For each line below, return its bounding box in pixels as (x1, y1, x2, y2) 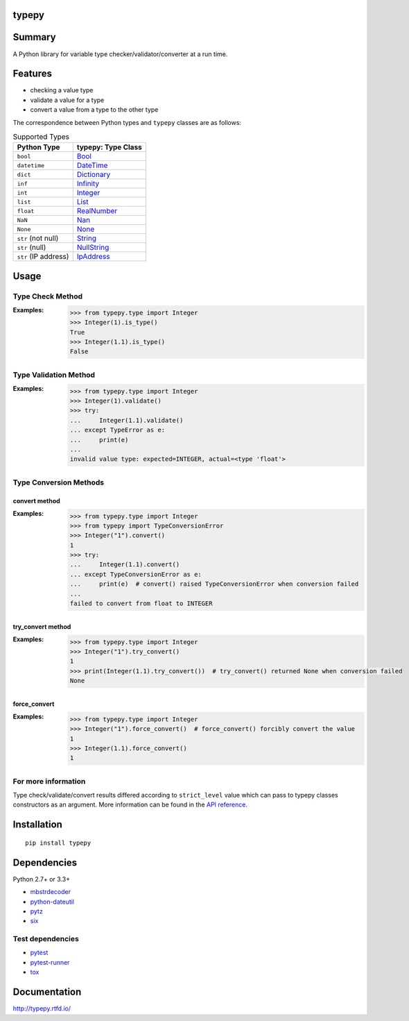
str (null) (17, 243, 46, 253)
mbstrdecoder (30, 888, 71, 896)
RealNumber (76, 206, 118, 216)
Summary (12, 31, 56, 43)
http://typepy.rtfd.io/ (12, 1004, 71, 1013)
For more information (12, 776, 86, 786)
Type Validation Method (12, 370, 96, 380)
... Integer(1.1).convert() (69, 561, 180, 568)
